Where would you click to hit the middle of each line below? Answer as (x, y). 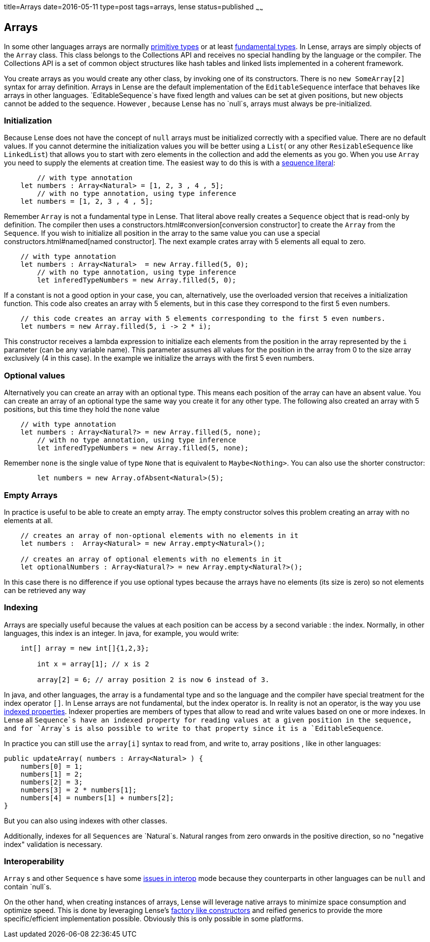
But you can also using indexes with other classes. (86, 820)
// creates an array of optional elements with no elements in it (151, 559)
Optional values (35, 375)
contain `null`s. (28, 887)
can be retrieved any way (45, 590)
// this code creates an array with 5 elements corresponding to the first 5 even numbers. (203, 319)
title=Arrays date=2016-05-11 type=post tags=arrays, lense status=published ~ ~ (134, 8)
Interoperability (34, 862)
